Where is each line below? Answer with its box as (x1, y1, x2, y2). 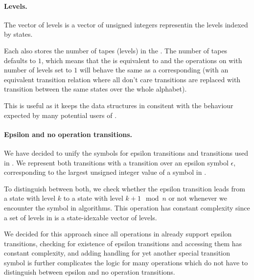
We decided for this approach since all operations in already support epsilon (4, 229, 232, 239)
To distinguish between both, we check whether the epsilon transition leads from (4, 183, 245, 193)
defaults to (4, 55, 36, 65)
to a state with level (63, 193, 123, 203)
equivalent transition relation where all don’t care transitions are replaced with (4, 74, 241, 84)
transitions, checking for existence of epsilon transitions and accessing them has (4, 238, 242, 248)
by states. (4, 29, 33, 39)
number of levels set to (4, 65, 72, 75)
